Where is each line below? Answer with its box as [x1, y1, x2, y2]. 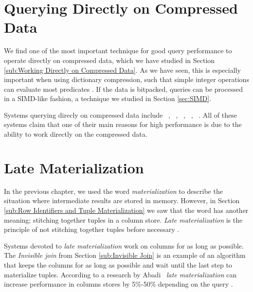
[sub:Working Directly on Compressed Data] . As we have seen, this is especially [4, 64, 241, 75]
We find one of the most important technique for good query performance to [4, 45, 232, 56]
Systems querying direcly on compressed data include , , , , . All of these [4, 109, 237, 120]
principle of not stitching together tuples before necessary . [4, 224, 180, 234]
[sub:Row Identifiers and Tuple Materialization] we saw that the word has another [4, 205, 249, 215]
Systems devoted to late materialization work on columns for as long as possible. [4, 240, 244, 250]
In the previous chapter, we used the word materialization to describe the [4, 186, 223, 196]
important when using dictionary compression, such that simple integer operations [4, 74, 249, 84]
